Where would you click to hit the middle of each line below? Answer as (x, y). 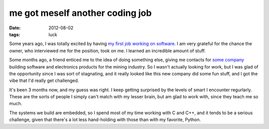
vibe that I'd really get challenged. (44, 81)
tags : (15, 34)
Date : (15, 28)
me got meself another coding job (80, 13)
